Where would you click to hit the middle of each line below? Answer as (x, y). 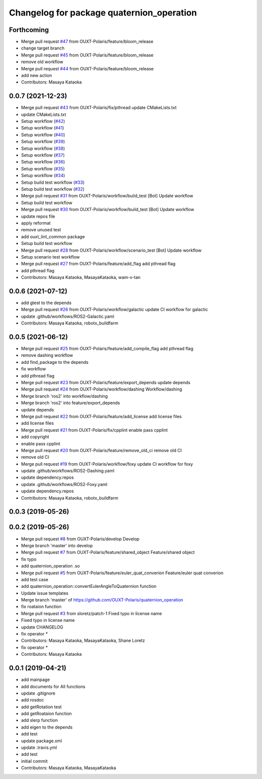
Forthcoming (29, 30)
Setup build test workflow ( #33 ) (53, 182)
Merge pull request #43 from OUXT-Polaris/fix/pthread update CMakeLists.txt (99, 108)
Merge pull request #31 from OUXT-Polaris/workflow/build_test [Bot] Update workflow (107, 196)
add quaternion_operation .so (50, 566)
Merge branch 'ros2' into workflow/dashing (65, 396)
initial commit (34, 761)
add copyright (35, 437)
